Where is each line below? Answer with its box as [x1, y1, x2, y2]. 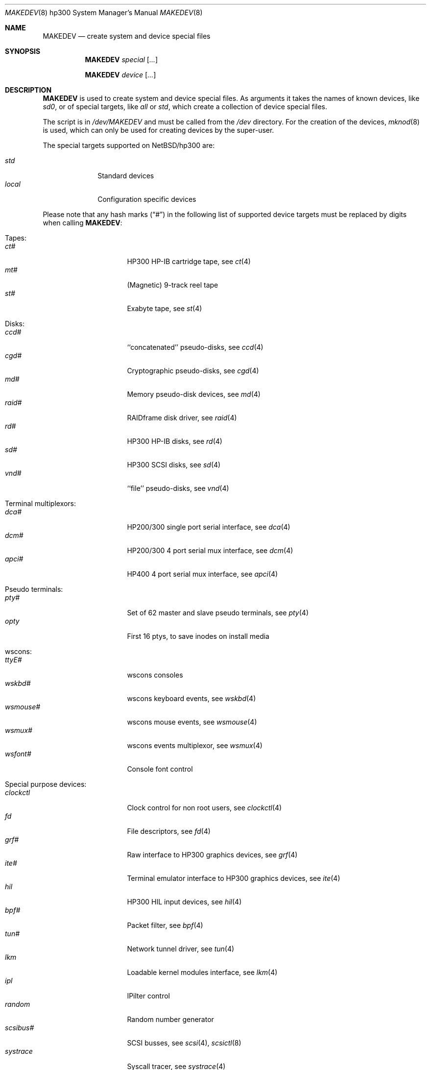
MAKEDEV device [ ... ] [85, 71, 156, 79]
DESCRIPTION [5, 86, 52, 94]
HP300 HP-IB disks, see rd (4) [127, 437, 222, 445]
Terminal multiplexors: [5, 499, 76, 508]
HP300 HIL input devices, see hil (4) [127, 898, 242, 906]
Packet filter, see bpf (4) [127, 921, 203, 929]
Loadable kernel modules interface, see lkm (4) [127, 968, 278, 976]
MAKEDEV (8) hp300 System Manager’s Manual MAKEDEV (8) [5, 8, 203, 17]
